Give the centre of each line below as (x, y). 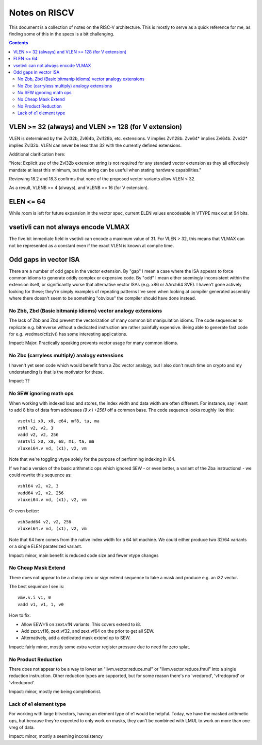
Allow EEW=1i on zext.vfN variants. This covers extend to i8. (81, 624)
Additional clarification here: (37, 154)
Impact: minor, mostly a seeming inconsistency (56, 736)
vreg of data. (22, 728)
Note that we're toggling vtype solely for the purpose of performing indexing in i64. (92, 459)
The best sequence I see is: (37, 587)
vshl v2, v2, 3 (36, 428)
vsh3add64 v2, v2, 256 (45, 522)
